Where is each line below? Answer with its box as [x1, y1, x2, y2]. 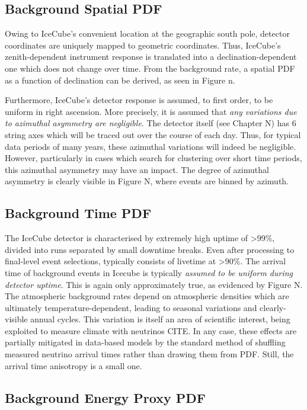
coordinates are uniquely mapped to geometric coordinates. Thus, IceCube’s [5, 39, 281, 51]
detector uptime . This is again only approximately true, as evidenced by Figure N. [5, 278, 303, 290]
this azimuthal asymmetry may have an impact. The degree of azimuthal [5, 163, 269, 175]
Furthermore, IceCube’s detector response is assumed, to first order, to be [5, 94, 273, 106]
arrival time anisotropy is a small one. [5, 359, 142, 371]
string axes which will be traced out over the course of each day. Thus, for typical [5, 128, 301, 140]
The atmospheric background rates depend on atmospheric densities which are [5, 290, 289, 302]
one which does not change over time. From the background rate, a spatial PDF [5, 62, 295, 74]
